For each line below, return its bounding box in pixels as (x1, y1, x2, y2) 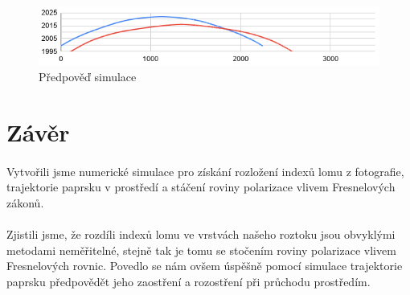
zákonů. (6, 194, 44, 211)
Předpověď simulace (39, 68, 137, 85)
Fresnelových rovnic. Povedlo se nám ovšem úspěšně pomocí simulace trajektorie (6, 257, 403, 274)
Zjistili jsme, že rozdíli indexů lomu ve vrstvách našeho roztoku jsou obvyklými (6, 226, 396, 243)
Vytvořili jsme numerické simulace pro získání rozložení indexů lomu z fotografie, (6, 162, 404, 179)
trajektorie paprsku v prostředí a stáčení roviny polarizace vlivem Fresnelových (6, 178, 396, 195)
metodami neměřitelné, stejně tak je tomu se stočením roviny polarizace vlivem (6, 241, 396, 258)
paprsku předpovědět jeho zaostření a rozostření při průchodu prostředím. (6, 272, 371, 289)
